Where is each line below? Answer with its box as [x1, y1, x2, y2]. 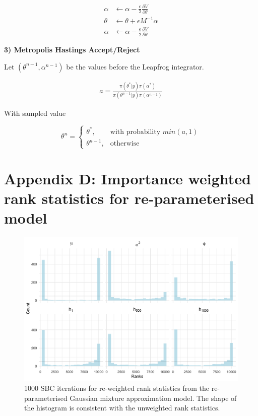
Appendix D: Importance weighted [4, 168, 251, 188]
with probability [110, 128, 161, 135]
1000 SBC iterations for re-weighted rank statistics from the [24, 383, 210, 393]
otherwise [110, 140, 140, 148]
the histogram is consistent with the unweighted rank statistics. [24, 402, 220, 413]
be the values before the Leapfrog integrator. [66, 61, 204, 72]
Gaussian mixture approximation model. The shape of [70, 392, 237, 403]
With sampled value [4, 107, 66, 118]
